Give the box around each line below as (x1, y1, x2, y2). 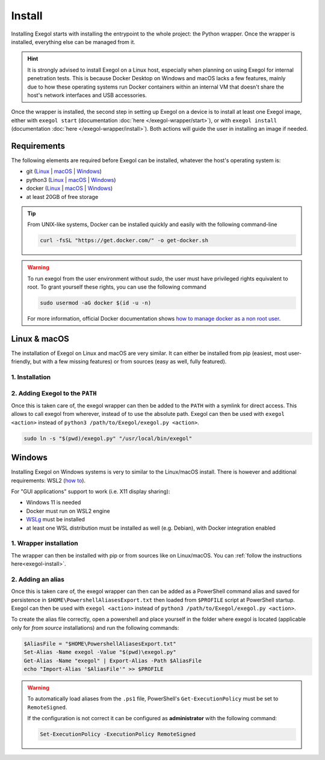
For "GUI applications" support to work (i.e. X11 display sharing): (11, 488, 171, 495)
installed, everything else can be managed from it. (11, 38, 135, 45)
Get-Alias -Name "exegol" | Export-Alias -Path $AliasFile (23, 657, 202, 664)
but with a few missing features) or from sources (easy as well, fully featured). (32, 358, 227, 365)
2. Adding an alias (11, 575, 65, 583)
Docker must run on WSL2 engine (26, 507, 111, 515)
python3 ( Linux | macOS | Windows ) (26, 176, 117, 183)
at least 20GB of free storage (26, 193, 99, 200)
